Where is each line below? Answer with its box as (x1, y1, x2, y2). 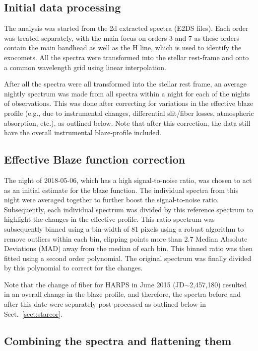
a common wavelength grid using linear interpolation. (4, 62, 166, 72)
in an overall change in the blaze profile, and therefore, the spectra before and (4, 289, 241, 299)
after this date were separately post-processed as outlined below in (4, 299, 206, 309)
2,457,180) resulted (190, 279, 247, 289)
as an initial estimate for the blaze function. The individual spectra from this (4, 184, 239, 195)
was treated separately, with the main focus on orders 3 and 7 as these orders (4, 32, 240, 43)
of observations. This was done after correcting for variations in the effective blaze (4, 98, 253, 108)
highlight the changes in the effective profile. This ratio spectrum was (4, 214, 215, 224)
